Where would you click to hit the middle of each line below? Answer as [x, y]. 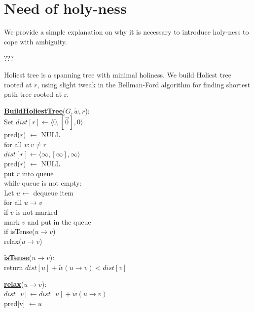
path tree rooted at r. [36, 94]
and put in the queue [59, 221]
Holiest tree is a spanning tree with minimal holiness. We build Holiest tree [118, 74]
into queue [38, 173]
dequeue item [53, 192]
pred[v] [15, 303]
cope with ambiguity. [36, 41]
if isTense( [19, 231]
